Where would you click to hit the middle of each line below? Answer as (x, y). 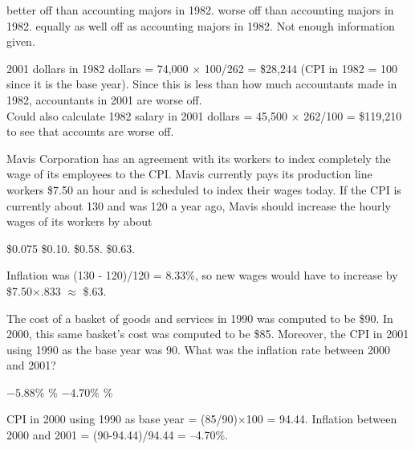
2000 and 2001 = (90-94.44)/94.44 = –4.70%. (118, 435)
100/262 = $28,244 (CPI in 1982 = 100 (301, 68)
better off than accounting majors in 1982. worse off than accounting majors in (200, 10)
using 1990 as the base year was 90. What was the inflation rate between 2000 (198, 349)
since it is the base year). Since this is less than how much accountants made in (202, 84)
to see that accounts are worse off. (90, 131)
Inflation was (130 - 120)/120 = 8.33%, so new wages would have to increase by (202, 275)
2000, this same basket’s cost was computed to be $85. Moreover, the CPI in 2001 (208, 334)
